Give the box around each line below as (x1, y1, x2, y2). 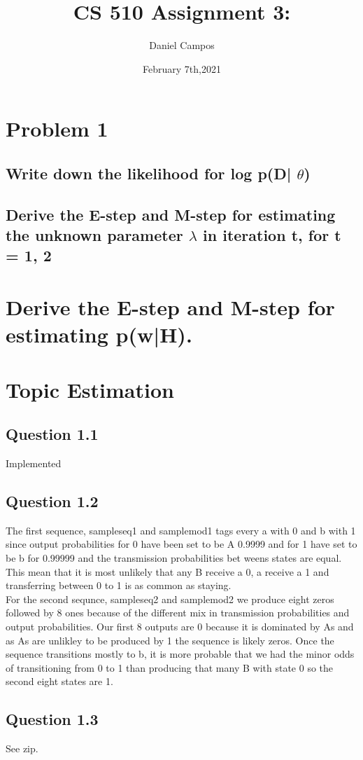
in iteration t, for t (203, 224, 341, 246)
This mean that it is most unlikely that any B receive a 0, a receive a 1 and (6, 564, 329, 579)
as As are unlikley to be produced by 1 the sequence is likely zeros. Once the (6, 633, 334, 647)
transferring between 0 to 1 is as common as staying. (6, 578, 232, 593)
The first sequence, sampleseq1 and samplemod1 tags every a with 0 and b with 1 (6, 523, 356, 537)
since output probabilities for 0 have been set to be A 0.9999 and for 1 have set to (6, 537, 357, 551)
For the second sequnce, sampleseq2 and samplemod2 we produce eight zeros (6, 591, 334, 606)
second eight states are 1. (6, 674, 113, 689)
